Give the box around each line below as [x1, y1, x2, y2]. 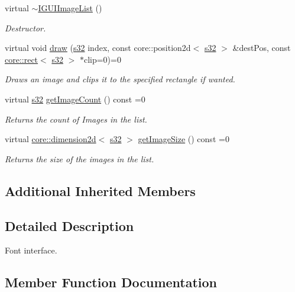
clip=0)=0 [83, 53, 121, 65]
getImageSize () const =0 [138, 133, 229, 145]
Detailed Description [5, 216, 134, 235]
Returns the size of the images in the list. [5, 152, 154, 165]
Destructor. [5, 21, 46, 34]
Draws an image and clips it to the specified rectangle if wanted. [5, 73, 235, 85]
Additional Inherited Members [5, 181, 196, 200]
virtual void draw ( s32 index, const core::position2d [5, 41, 191, 54]
